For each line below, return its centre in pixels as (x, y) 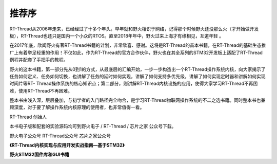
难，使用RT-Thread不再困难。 (41, 90)
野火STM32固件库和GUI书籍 (39, 155)
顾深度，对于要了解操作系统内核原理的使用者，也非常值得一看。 (77, 107)
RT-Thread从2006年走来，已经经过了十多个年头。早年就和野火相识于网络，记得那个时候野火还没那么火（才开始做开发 (134, 29)
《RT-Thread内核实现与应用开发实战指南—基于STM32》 (67, 145)
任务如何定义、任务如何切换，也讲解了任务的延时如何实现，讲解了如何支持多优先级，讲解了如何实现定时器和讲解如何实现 (137, 76)
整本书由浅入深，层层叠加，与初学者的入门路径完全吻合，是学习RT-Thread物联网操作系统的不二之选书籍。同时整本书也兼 (137, 100)
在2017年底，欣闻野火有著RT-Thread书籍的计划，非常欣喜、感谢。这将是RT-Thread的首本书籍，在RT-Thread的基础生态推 (138, 45)
